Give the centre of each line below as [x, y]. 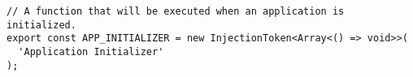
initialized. [41, 25]
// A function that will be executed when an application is [176, 11]
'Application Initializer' [91, 51]
